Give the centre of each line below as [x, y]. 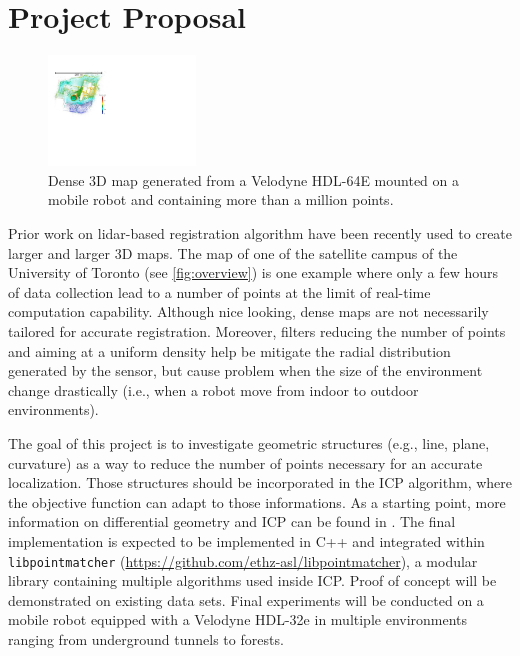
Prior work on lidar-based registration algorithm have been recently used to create [260, 233]
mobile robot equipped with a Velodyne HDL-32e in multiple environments [238, 619]
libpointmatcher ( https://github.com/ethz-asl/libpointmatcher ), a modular [243, 560]
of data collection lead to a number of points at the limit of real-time [219, 291]
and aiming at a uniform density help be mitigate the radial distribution [229, 350]
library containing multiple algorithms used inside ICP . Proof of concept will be [252, 580]
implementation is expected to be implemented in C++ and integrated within [246, 540]
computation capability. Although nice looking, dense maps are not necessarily [248, 311]
